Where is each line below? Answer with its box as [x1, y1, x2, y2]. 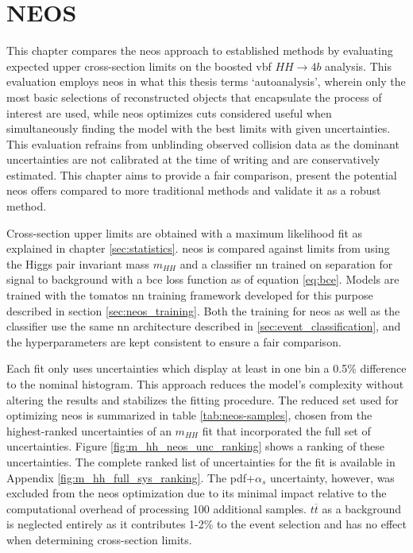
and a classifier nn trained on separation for [179, 255, 393, 272]
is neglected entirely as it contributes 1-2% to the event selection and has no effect [6, 516, 407, 532]
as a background [322, 500, 402, 516]
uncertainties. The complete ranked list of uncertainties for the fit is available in [6, 453, 396, 470]
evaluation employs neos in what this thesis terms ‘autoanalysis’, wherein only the [6, 73, 406, 90]
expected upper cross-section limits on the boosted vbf [6, 57, 272, 74]
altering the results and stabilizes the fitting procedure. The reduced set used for [6, 391, 399, 408]
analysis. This [325, 57, 392, 74]
